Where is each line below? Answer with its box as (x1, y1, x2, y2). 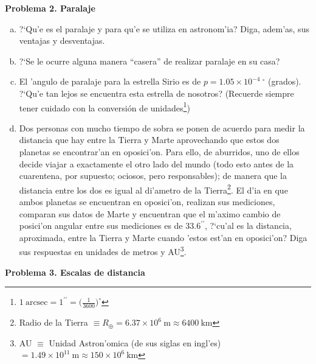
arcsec (25, 298, 48, 307)
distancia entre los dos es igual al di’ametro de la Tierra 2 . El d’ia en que (19, 181, 288, 196)
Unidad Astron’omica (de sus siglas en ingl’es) (49, 336, 221, 349)
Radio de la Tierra (19, 316, 88, 329)
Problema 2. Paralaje (5, 2, 95, 14)
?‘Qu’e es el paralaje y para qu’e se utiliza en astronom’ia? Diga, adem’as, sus (19, 22, 309, 35)
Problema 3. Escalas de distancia (5, 265, 145, 278)
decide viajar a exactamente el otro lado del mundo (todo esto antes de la (19, 157, 294, 170)
